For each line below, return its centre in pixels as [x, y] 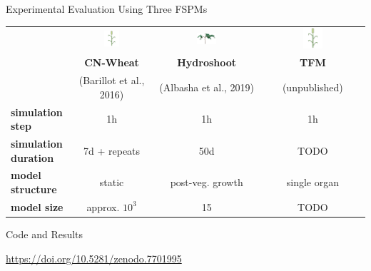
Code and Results [45, 234]
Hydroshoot [207, 62]
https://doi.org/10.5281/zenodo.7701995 [94, 258]
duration [32, 157]
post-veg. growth [207, 182]
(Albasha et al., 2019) [207, 87]
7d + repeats [112, 150]
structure [34, 189]
